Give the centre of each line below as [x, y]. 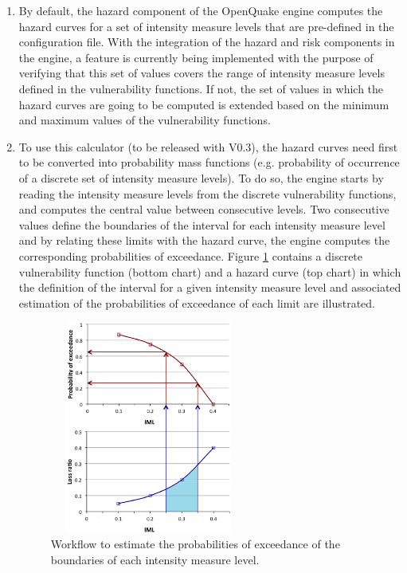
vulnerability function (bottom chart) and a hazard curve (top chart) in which [210, 271]
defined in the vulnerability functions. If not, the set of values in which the [201, 88]
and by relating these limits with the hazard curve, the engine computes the [204, 240]
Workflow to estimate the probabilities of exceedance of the [195, 544]
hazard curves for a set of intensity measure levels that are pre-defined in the [206, 26]
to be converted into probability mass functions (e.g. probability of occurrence [209, 162]
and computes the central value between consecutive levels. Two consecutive [204, 209]
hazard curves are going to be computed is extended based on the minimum [204, 104]
